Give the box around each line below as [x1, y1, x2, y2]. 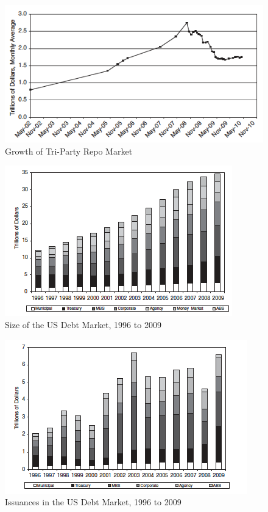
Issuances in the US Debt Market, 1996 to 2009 [5, 496, 182, 508]
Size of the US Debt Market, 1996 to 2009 [5, 318, 161, 331]
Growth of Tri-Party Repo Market [5, 144, 133, 157]
